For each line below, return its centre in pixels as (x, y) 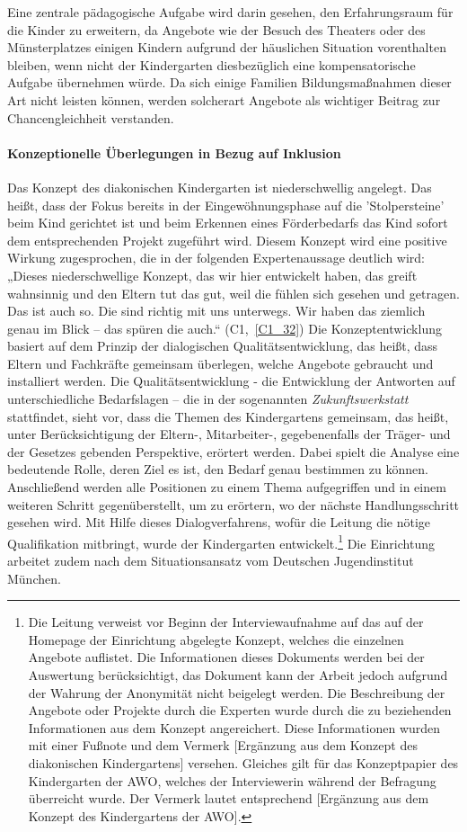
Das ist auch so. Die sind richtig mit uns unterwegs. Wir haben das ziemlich (216, 311)
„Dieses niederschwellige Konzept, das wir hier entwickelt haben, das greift (212, 275)
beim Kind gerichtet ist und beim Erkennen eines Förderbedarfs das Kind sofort (228, 223)
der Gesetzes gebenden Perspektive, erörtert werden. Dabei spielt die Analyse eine (233, 451)
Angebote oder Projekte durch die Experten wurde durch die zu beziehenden (240, 710)
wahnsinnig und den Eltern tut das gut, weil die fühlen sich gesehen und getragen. (233, 293)
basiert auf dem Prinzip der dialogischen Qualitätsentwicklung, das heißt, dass (223, 346)
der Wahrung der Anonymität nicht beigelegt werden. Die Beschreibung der (237, 692)
